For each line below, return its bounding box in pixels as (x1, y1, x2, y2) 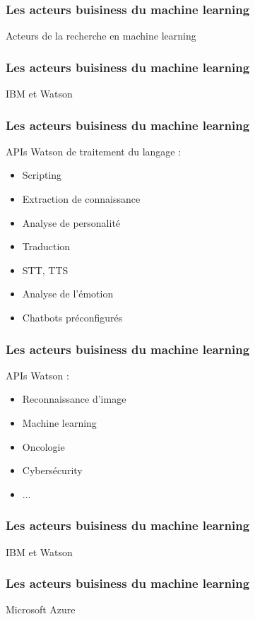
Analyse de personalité (22, 215, 121, 230)
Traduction (22, 239, 71, 254)
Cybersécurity (22, 463, 83, 478)
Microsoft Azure (6, 602, 76, 617)
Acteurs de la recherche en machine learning (6, 28, 196, 43)
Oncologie (22, 439, 65, 454)
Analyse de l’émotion (22, 286, 114, 301)
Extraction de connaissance (22, 191, 141, 206)
